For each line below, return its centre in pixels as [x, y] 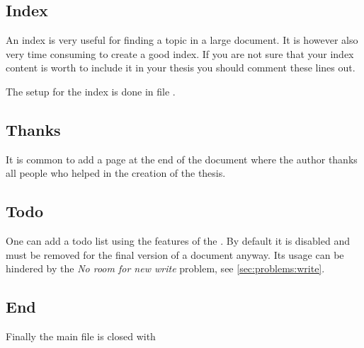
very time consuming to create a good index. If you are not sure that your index [180, 53]
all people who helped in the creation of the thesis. [116, 173]
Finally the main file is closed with [81, 336]
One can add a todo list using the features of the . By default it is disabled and [178, 241]
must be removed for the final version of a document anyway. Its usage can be [175, 254]
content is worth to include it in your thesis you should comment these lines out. [181, 68]
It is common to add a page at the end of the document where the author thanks [182, 159]
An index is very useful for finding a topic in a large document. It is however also [182, 40]
